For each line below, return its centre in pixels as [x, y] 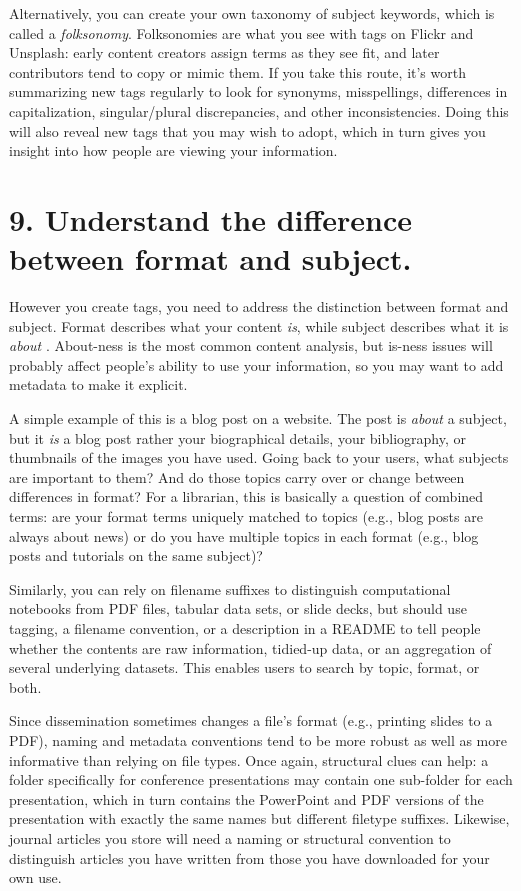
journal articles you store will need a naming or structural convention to [230, 837]
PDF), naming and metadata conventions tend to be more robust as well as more [258, 739]
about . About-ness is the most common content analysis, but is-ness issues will [251, 345]
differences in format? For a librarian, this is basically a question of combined [246, 496]
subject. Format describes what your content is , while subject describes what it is [259, 325]
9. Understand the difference [210, 218]
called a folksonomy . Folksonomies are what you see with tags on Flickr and [241, 32]
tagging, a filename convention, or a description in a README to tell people [245, 627]
